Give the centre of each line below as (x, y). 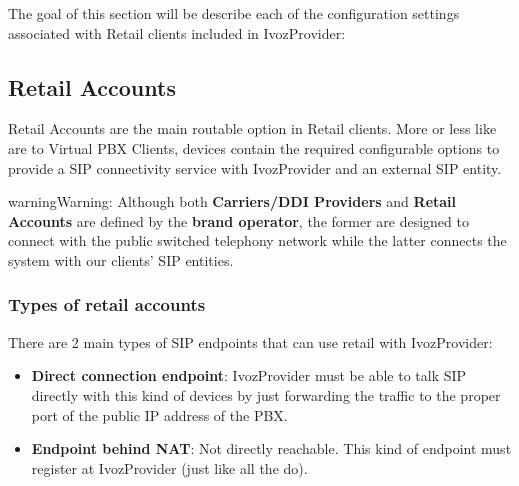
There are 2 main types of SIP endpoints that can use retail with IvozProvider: (250, 341)
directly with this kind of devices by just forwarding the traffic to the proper (266, 394)
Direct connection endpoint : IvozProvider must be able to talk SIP (249, 375)
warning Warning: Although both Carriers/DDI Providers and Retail (232, 201)
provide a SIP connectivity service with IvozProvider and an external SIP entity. (255, 167)
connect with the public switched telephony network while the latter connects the (257, 240)
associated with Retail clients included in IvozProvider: (177, 32)
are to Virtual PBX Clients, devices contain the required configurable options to (254, 147)
